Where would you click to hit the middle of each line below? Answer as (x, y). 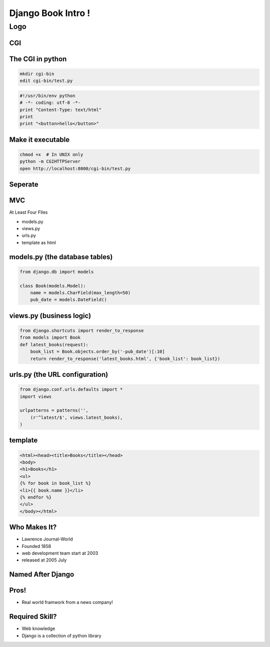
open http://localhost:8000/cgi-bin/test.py (75, 168)
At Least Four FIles (28, 212)
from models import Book (50, 338)
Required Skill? (33, 617)
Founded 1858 (36, 546)
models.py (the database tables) (61, 257)
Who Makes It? (33, 527)
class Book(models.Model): (53, 286)
